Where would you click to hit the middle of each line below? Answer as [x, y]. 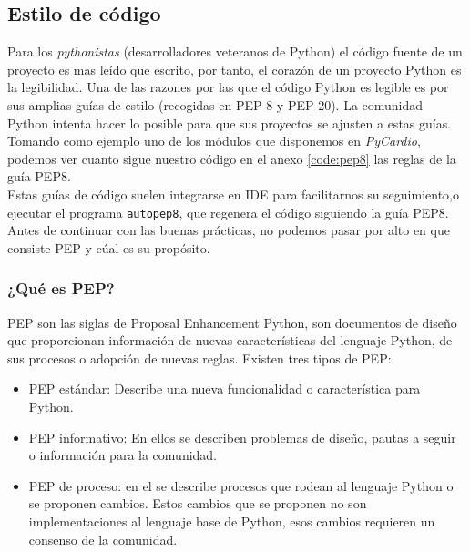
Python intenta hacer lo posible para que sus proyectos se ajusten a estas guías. [230, 123]
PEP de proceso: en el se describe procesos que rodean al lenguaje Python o [241, 485]
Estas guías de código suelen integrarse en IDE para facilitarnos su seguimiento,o [234, 194]
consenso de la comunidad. [103, 539]
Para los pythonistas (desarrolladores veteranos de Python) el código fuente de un [235, 51]
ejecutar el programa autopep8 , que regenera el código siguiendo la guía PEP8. [228, 212]
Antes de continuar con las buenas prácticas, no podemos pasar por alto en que [229, 230]
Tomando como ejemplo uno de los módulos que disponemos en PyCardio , [214, 141]
